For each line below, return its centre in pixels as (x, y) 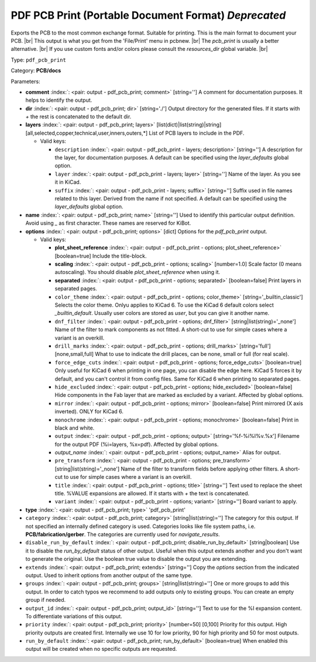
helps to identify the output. (59, 100)
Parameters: (25, 81)
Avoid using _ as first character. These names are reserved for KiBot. (108, 223)
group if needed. (46, 600)
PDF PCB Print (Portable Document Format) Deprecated (148, 15)
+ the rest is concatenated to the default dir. (78, 116)
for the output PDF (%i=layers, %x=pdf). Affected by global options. (137, 444)
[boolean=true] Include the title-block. (101, 256)
